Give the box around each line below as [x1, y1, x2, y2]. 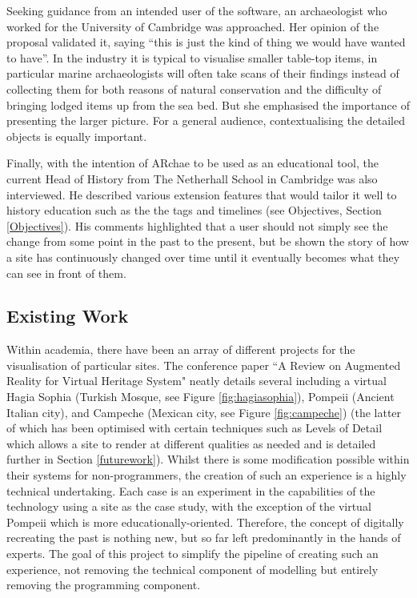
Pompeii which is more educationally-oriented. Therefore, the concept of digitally [6, 513, 404, 530]
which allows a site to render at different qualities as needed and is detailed [6, 435, 376, 452]
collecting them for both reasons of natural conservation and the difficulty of [6, 80, 382, 97]
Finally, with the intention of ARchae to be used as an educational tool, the [6, 155, 379, 171]
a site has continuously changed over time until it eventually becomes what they [6, 248, 400, 265]
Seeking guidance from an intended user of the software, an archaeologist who [6, 2, 387, 18]
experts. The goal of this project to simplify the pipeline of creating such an [6, 545, 379, 562]
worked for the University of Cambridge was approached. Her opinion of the [6, 18, 379, 34]
